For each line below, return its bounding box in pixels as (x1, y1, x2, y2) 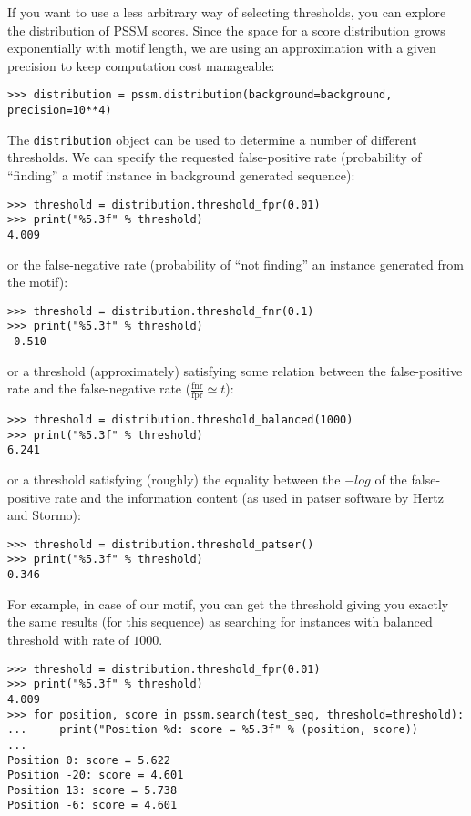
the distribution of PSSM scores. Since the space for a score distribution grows (7, 20, 445, 39)
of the (374, 470, 407, 489)
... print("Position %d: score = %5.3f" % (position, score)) (7, 723, 419, 737)
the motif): (7, 272, 68, 291)
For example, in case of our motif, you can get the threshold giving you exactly (7, 594, 449, 613)
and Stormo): (7, 505, 81, 525)
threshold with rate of (7, 629, 129, 648)
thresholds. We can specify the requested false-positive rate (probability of (7, 148, 422, 167)
